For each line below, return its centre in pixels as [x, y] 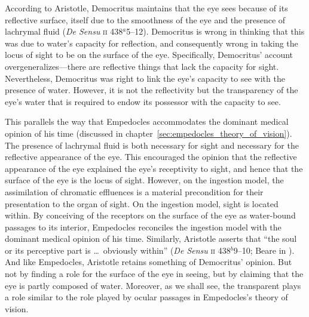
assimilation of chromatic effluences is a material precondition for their [134, 191]
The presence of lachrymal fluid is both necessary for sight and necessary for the [152, 145]
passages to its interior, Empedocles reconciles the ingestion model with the [143, 227]
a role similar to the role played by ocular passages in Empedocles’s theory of [146, 297]
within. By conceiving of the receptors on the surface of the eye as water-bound [150, 215]
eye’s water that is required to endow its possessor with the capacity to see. [143, 101]
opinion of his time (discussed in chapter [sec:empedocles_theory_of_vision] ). [149, 133]
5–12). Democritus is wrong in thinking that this [215, 31]
